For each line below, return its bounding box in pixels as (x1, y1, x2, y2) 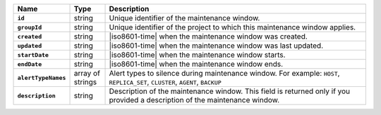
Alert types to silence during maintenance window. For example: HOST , (109, 69, 340, 78)
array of (73, 69, 100, 78)
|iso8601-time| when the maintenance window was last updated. (109, 41, 324, 50)
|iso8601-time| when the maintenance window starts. (109, 50, 286, 60)
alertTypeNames (17, 74, 66, 81)
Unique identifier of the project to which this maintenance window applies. (109, 22, 356, 32)
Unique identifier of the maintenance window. (109, 13, 260, 22)
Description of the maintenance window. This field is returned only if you (109, 86, 351, 96)
